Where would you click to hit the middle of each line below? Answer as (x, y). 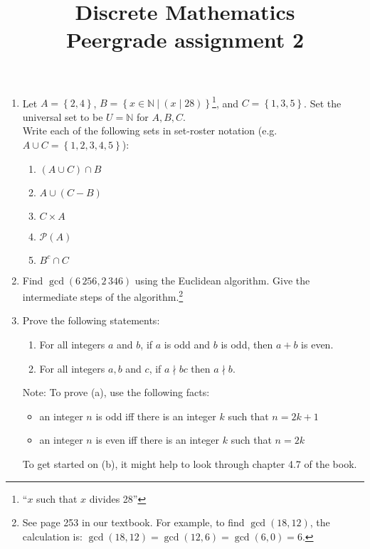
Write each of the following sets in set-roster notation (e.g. (150, 130)
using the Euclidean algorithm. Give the (222, 280)
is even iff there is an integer (158, 440)
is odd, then (247, 345)
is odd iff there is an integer (156, 416)
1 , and (226, 102)
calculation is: (52, 536)
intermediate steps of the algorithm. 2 (103, 295)
